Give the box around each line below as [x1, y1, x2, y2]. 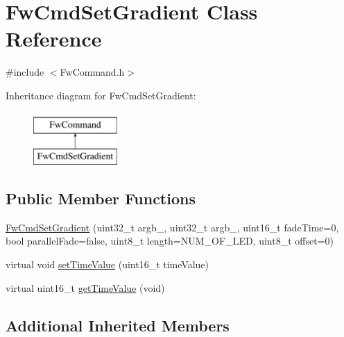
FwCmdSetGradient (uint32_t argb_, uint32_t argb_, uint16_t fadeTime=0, [6, 220, 339, 234]
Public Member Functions [6, 188, 196, 209]
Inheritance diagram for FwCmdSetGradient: [6, 88, 196, 102]
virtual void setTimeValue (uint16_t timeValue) [6, 257, 209, 272]
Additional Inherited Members [6, 314, 230, 336]
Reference [6, 24, 102, 53]
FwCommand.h [60, 65, 125, 79]
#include [6, 65, 44, 79]
